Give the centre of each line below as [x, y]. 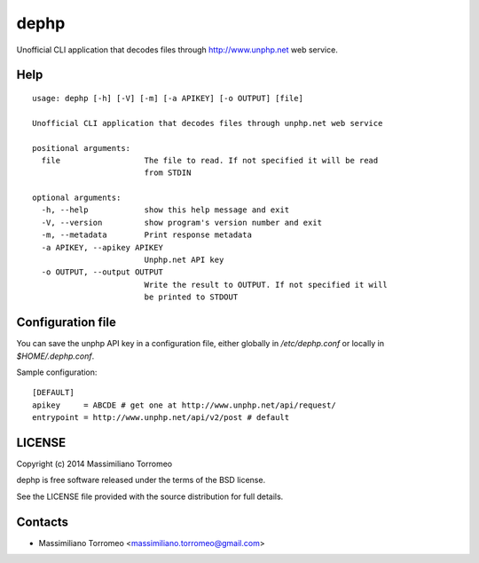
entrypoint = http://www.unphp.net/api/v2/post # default [161, 418]
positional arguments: [82, 148]
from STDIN [168, 173]
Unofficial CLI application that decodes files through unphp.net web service [208, 123]
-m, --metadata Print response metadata [147, 235]
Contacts [43, 522]
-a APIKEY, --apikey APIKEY [102, 247]
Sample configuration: [57, 372]
